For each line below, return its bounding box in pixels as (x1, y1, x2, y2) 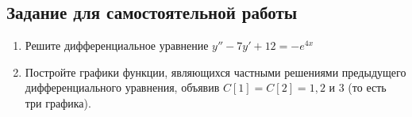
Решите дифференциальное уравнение (25, 37, 209, 54)
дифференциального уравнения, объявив (25, 79, 220, 96)
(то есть (348, 79, 387, 96)
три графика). (25, 94, 91, 111)
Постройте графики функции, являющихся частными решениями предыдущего (25, 63, 406, 80)
